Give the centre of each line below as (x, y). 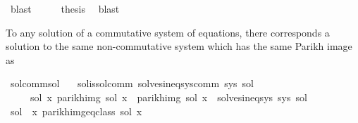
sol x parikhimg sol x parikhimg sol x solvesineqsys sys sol (168, 97)
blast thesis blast (65, 8)
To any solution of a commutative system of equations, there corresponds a (168, 32)
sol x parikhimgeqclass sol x (76, 111)
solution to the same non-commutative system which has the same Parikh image (179, 46)
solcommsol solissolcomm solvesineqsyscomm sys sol (132, 83)
